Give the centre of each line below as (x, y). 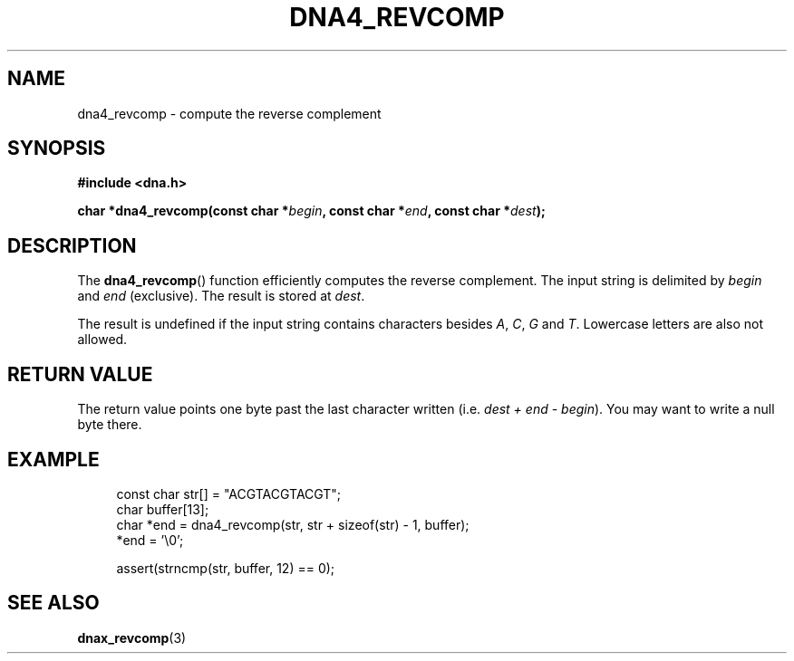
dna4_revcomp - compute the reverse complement (229, 113)
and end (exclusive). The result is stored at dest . (221, 296)
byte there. (110, 425)
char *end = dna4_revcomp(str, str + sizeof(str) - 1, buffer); (293, 524)
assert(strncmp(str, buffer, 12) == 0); (226, 568)
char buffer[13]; (163, 509)
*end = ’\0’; (150, 540)
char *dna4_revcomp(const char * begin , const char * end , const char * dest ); (311, 211)
